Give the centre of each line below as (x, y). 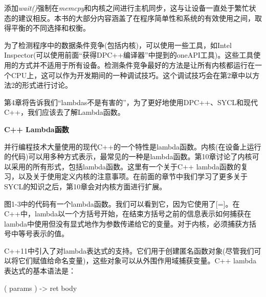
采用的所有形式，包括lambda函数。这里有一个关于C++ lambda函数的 (126, 166)
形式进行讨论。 (47, 85)
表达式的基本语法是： (40, 271)
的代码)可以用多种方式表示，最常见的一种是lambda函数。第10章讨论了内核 (128, 156)
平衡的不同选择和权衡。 (50, 28)
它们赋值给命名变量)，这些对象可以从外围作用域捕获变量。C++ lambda (137, 261)
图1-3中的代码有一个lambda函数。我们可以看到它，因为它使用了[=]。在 (122, 203)
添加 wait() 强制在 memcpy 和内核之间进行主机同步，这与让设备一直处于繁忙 (127, 8)
